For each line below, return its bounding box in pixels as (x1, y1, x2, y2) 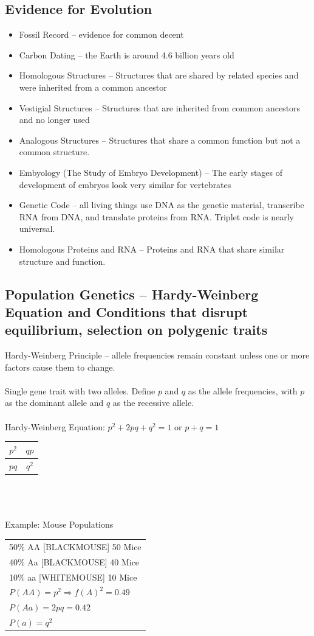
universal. (19, 222, 55, 235)
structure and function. (19, 254, 106, 267)
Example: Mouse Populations (5, 518, 114, 531)
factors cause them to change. (5, 360, 115, 373)
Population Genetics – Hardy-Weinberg (5, 284, 259, 303)
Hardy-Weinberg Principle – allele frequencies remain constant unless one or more (5, 349, 310, 362)
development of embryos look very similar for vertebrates (19, 178, 231, 190)
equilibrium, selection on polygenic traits (5, 320, 268, 339)
